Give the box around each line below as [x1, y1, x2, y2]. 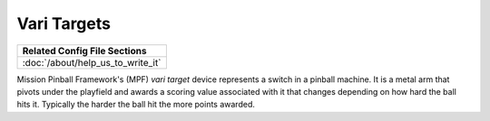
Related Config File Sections [22, 44, 147, 57]
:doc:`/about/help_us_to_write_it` [22, 56, 162, 69]
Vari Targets [16, 14, 111, 33]
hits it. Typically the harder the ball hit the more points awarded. [16, 99, 256, 110]
